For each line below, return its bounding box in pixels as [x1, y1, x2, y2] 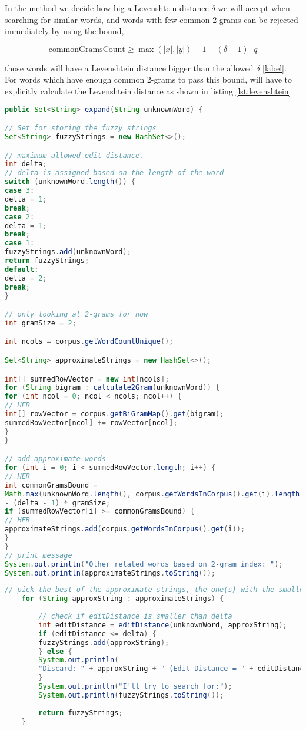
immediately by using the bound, [5, 25, 124, 37]
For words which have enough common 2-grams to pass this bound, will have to [5, 73, 292, 86]
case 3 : [5, 186, 35, 195]
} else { [38, 647, 72, 656]
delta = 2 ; [5, 274, 47, 282]
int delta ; [5, 160, 47, 169]
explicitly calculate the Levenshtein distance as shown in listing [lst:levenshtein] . [5, 84, 294, 97]
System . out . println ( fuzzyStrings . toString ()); [38, 690, 224, 699]
